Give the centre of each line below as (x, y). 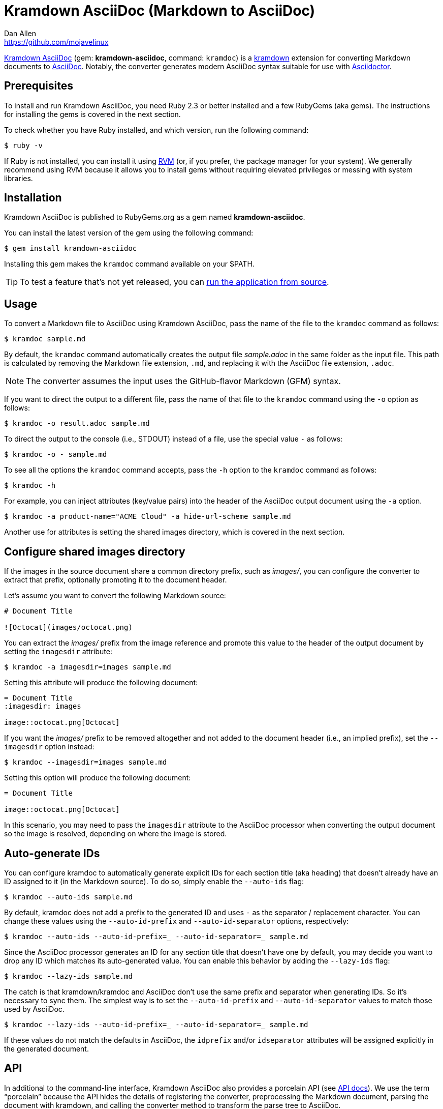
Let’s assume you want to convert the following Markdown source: (115, 596)
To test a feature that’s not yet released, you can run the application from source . (175, 282)
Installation (33, 198)
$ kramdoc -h (30, 486)
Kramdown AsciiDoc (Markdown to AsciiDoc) (160, 11)
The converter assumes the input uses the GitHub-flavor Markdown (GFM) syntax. (183, 381)
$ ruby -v (23, 145)
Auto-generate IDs (52, 853)
